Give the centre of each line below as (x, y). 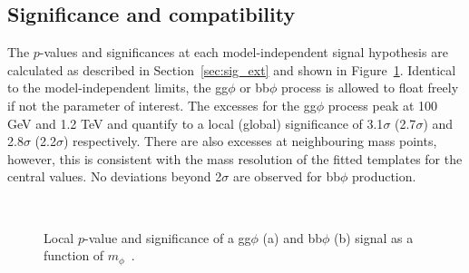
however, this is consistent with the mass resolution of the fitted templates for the (235, 158)
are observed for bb (286, 176)
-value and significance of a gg (167, 237)
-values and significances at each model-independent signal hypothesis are (244, 52)
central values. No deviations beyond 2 (115, 176)
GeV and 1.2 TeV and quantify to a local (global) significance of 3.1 (195, 123)
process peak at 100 (383, 105)
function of (74, 255)
